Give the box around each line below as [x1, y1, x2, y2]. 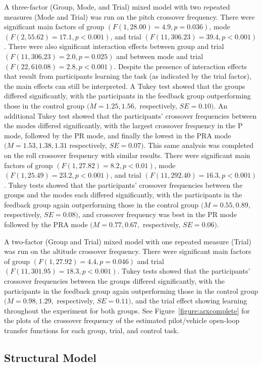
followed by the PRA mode [4, 219, 88, 230]
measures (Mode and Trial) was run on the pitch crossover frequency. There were [4, 11, 255, 22]
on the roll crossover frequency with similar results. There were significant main [4, 149, 250, 160]
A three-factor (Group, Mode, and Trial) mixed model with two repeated [4, 2, 230, 12]
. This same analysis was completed [143, 140, 253, 150]
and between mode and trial [116, 50, 203, 61]
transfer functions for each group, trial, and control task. [4, 325, 179, 335]
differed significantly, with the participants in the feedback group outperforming [4, 90, 251, 101]
